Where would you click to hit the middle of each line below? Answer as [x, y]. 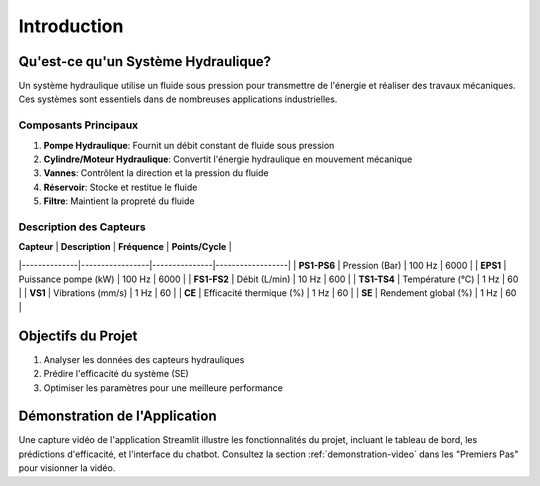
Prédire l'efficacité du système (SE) [116, 374]
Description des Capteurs [82, 227]
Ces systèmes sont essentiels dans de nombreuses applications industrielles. [178, 99]
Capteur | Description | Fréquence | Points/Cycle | [125, 247]
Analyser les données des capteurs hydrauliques [144, 359]
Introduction [71, 26]
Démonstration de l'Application [117, 416]
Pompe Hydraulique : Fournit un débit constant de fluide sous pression [189, 145]
